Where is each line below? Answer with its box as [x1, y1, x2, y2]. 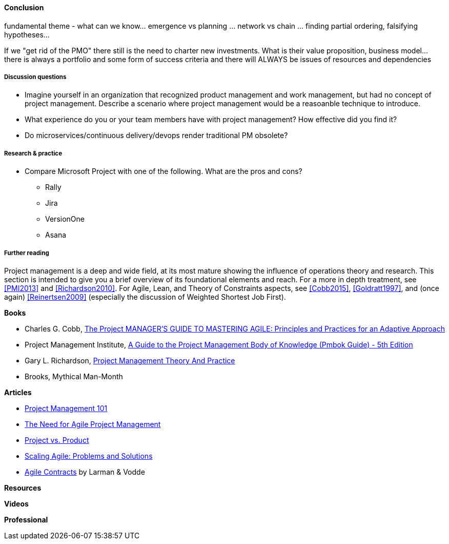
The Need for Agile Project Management [25, 419, 161, 429]
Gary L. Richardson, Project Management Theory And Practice [25, 356, 235, 365]
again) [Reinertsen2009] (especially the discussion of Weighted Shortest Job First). [4, 292, 286, 301]
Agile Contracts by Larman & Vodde [25, 467, 145, 476]
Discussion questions [4, 73, 67, 81]
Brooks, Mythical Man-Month [25, 372, 123, 381]
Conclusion [4, 3, 44, 12]
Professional [4, 515, 48, 524]
